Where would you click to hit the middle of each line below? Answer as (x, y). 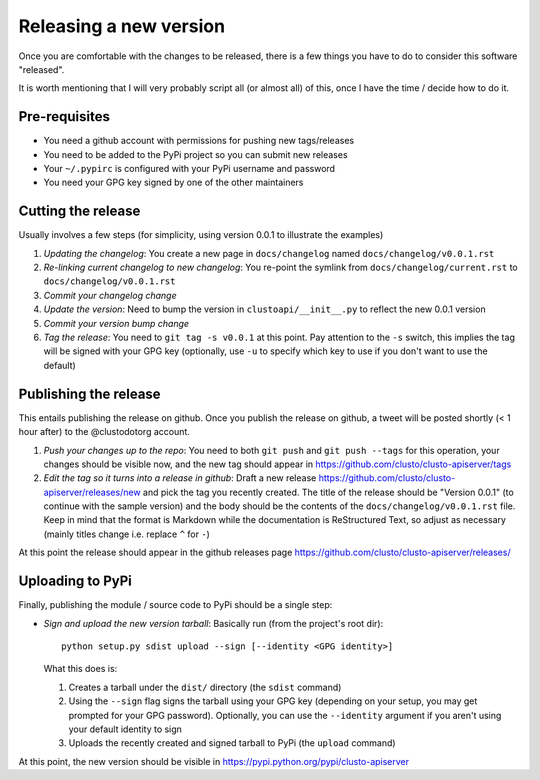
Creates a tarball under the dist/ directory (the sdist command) (205, 687)
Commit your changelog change (110, 295)
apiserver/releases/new (92, 492)
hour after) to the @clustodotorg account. (104, 432)
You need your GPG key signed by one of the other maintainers (173, 182)
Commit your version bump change (116, 323)
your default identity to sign (125, 729)
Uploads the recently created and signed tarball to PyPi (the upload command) (232, 743)
